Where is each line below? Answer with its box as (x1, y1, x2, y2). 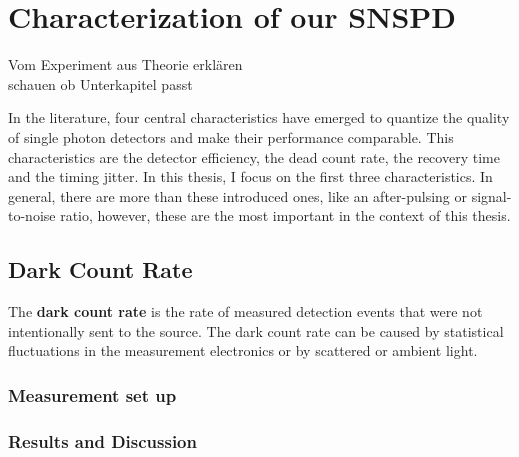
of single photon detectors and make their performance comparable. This (8, 126, 454, 147)
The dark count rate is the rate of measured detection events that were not (8, 301, 483, 322)
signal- (471, 185, 512, 206)
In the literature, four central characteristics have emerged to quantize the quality (8, 107, 510, 128)
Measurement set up (8, 382, 177, 407)
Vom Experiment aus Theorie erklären (8, 54, 243, 75)
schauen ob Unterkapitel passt (8, 73, 193, 94)
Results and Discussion (8, 428, 197, 453)
